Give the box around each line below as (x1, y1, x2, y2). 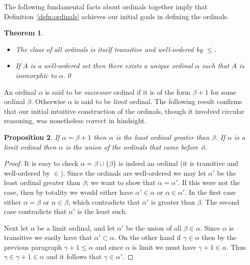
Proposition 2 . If (4, 132, 60, 142)
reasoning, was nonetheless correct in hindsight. (4, 115, 147, 126)
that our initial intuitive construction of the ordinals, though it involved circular (4, 106, 245, 116)
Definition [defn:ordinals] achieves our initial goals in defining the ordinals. (4, 11, 229, 21)
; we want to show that (86, 177, 156, 187)
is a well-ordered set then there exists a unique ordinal (30, 60, 193, 71)
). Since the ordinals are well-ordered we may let (60, 167, 206, 178)
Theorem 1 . (4, 27, 44, 38)
